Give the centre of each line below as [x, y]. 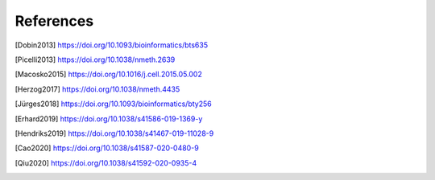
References [54, 21]
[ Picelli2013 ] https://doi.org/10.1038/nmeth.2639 [95, 59]
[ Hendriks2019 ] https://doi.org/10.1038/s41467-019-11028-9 [114, 133]
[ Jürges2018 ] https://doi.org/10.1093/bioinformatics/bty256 [114, 104]
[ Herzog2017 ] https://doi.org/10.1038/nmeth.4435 [97, 89]
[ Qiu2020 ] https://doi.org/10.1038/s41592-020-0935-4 [106, 163]
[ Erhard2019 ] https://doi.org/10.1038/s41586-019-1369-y [109, 119]
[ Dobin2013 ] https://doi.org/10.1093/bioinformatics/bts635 [112, 45]
